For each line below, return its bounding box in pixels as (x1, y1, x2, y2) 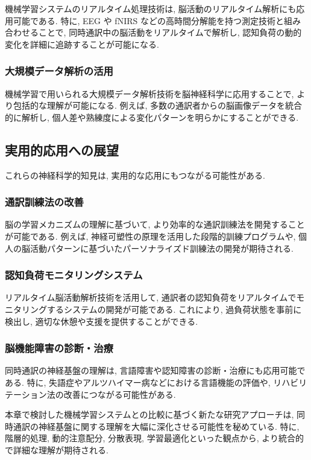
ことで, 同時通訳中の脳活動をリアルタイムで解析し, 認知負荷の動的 (38, 26, 302, 39)
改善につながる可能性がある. (63, 388, 176, 400)
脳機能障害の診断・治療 (5, 340, 113, 356)
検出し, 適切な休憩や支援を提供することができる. (5, 315, 198, 327)
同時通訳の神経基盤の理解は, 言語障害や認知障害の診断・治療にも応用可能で (5, 364, 306, 377)
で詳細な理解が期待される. (5, 443, 108, 456)
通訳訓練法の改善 (5, 194, 84, 209)
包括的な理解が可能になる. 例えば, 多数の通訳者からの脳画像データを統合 (13, 99, 303, 112)
